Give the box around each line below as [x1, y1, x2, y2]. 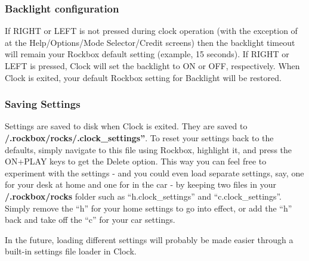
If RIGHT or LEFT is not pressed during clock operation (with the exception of [5, 24, 298, 37]
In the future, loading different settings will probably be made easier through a [5, 233, 293, 246]
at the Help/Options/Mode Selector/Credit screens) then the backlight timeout [5, 36, 295, 48]
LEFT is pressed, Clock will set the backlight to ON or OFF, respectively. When [5, 60, 300, 72]
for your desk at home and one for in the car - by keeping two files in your [5, 178, 276, 191]
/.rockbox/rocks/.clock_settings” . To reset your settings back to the [5, 132, 274, 144]
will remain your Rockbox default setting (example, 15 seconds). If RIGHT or [5, 48, 289, 60]
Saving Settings [5, 97, 81, 111]
